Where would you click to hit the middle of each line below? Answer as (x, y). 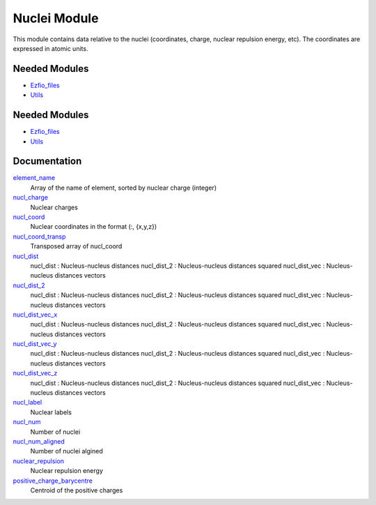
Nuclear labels (51, 412)
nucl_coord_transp (39, 236)
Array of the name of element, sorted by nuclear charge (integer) (124, 188)
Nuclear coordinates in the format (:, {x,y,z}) (94, 227)
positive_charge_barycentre (53, 481)
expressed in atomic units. (50, 48)
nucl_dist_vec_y (35, 344)
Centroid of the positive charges (77, 490)
